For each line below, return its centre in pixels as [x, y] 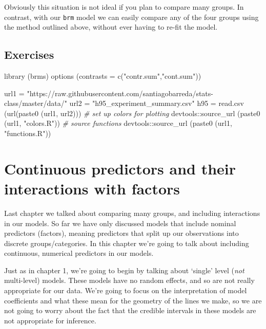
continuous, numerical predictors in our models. [79, 253]
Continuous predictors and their [120, 168]
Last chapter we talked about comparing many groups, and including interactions [132, 213]
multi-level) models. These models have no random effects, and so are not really [129, 280]
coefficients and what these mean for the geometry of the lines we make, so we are [133, 300]
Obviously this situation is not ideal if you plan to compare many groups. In [124, 7]
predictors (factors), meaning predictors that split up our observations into [121, 233]
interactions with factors [92, 188]
